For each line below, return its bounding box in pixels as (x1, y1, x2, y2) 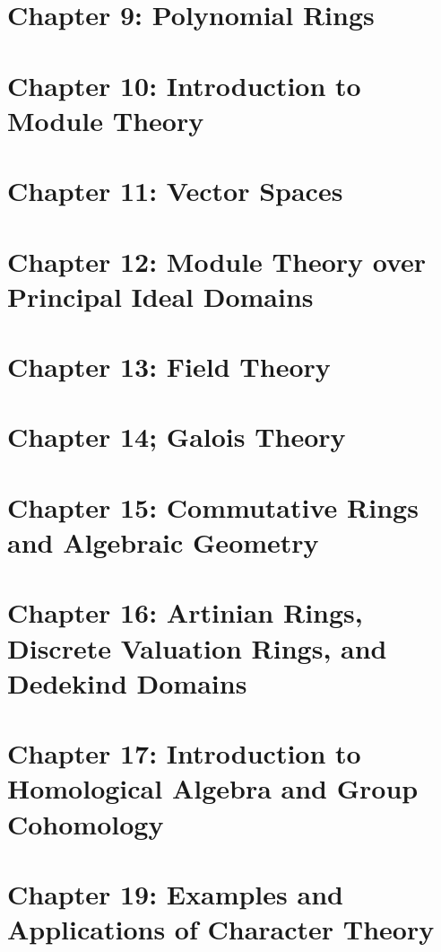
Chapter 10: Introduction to (7, 66, 361, 103)
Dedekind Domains (7, 664, 247, 701)
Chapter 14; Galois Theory (7, 418, 346, 455)
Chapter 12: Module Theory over (7, 242, 427, 279)
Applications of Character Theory (7, 911, 435, 948)
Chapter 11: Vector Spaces (7, 172, 343, 209)
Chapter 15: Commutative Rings (7, 488, 419, 525)
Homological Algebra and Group (7, 770, 419, 807)
